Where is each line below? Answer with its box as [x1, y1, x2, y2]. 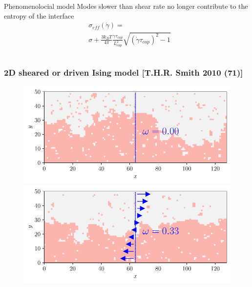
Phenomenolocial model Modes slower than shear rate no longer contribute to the [4, 1, 248, 11]
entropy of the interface [4, 10, 74, 20]
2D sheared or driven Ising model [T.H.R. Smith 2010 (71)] [4, 66, 243, 78]
